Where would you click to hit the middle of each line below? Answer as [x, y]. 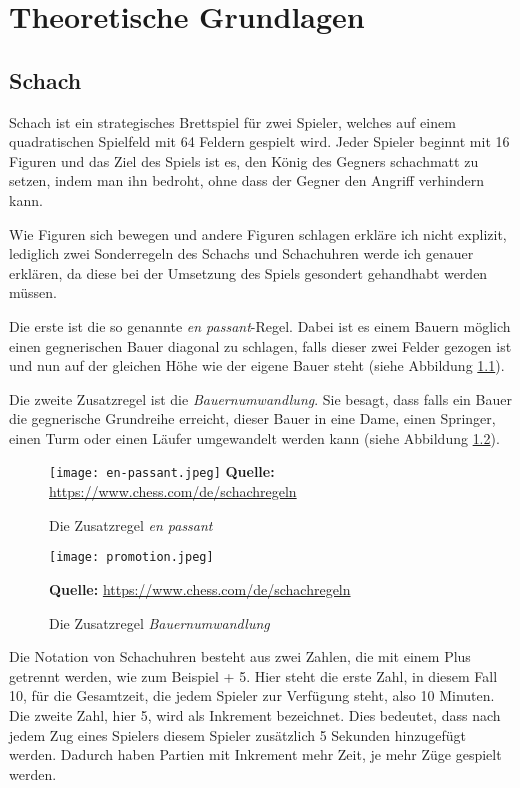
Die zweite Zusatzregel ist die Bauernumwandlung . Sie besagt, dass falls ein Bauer [260, 398]
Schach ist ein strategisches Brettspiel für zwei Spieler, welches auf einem [232, 121]
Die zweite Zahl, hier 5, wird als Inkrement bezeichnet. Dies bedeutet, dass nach [255, 714]
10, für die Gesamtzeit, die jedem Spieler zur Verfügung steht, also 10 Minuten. [252, 695]
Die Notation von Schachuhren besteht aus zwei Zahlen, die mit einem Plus [240, 656]
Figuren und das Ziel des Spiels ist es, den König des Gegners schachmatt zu [244, 160]
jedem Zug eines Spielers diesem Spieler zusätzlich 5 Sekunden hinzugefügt [237, 734]
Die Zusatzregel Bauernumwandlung [159, 622]
